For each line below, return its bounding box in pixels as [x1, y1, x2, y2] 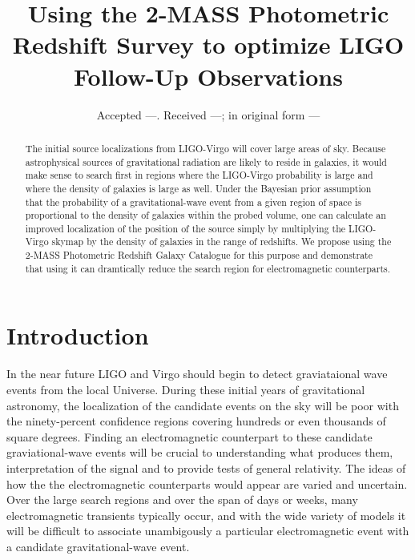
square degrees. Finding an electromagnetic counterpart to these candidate [6, 428, 373, 445]
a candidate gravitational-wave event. [6, 538, 190, 554]
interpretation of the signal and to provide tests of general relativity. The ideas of [6, 459, 406, 476]
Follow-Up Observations [74, 59, 343, 92]
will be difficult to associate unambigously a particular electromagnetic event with [6, 522, 409, 539]
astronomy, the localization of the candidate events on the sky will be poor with [6, 397, 399, 413]
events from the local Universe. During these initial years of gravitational [6, 381, 365, 397]
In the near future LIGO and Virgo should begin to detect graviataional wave [6, 365, 388, 382]
